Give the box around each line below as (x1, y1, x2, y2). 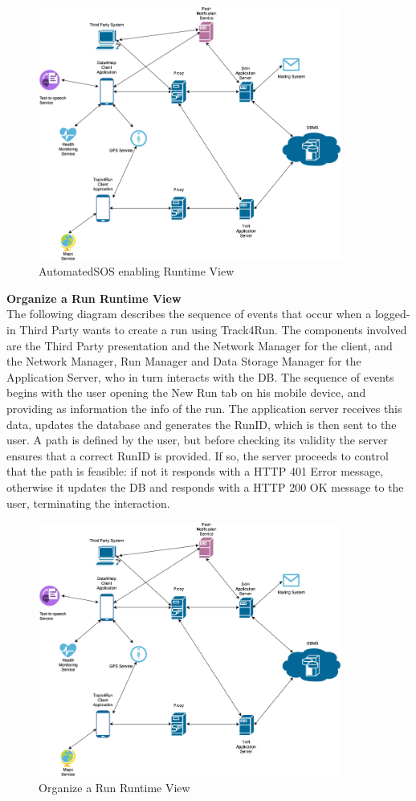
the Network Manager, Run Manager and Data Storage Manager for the (6, 353, 361, 370)
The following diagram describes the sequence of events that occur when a (6, 305, 372, 322)
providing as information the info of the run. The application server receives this (6, 400, 402, 417)
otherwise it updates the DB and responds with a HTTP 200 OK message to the (6, 479, 404, 496)
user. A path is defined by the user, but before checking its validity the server (6, 431, 388, 448)
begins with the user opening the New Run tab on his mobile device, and (6, 384, 366, 401)
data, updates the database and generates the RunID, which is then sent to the (6, 415, 397, 432)
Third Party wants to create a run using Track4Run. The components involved (19, 321, 407, 338)
